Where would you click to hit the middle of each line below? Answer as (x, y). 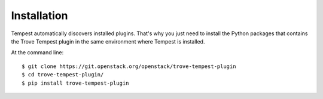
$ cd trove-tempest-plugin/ (63, 75)
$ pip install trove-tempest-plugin (75, 83)
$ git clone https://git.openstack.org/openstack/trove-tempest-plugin (129, 66)
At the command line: (37, 52)
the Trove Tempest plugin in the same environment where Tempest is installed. (108, 41)
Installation (39, 16)
